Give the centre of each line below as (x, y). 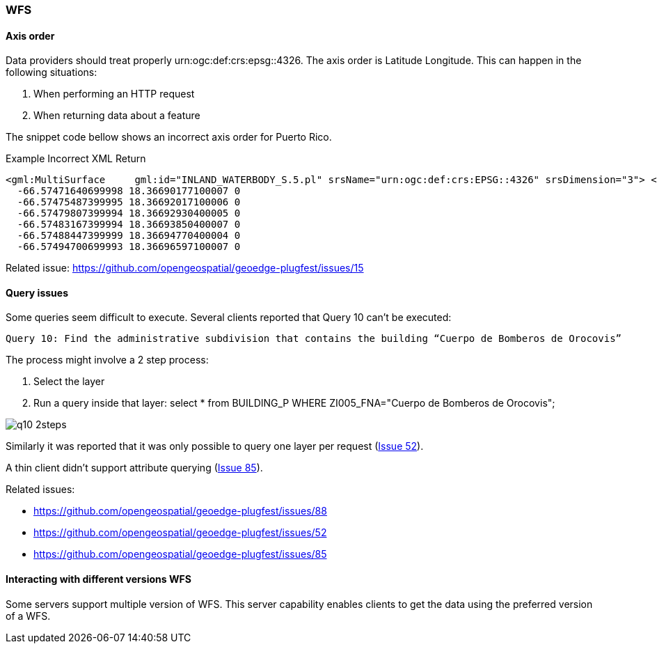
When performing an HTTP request (114, 94)
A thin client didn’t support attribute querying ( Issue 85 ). (134, 468)
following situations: (52, 72)
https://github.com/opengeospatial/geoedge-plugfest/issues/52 (180, 533)
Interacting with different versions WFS (98, 579)
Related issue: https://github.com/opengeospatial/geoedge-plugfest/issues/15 (185, 268)
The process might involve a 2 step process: (107, 360)
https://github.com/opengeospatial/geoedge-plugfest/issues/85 (180, 554)
